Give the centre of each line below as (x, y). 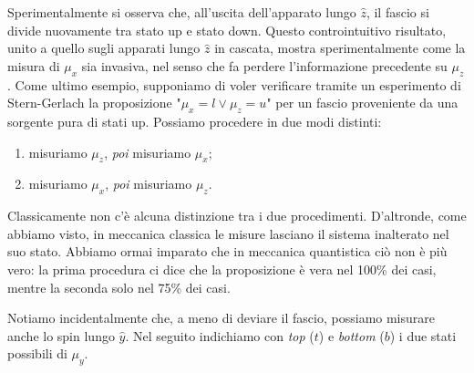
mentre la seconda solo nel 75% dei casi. (119, 287)
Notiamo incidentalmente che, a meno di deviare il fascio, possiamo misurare (221, 318)
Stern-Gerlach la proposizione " (94, 103)
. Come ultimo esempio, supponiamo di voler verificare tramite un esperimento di (234, 84)
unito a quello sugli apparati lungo (104, 48)
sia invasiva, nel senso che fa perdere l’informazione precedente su (264, 65)
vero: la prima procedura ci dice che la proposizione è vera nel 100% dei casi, (222, 269)
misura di (34, 65)
